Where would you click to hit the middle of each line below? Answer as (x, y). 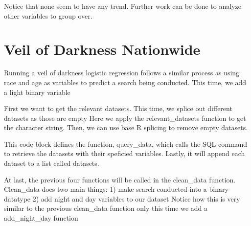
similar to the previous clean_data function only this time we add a (106, 208)
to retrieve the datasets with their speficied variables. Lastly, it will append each (125, 153)
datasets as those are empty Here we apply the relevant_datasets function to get (125, 118)
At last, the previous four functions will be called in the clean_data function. (120, 179)
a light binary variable (37, 92)
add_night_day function (41, 218)
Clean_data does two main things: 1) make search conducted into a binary (116, 189)
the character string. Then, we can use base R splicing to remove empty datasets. (126, 127)
